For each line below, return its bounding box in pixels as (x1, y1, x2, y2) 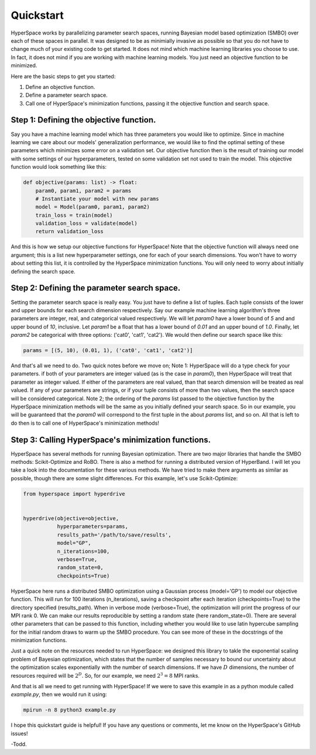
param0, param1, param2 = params (35, 187, 132, 194)
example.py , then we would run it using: (11, 691, 108, 698)
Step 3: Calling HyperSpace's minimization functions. (11, 435, 211, 445)
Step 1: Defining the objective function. (11, 115, 156, 125)
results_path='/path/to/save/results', (57, 531, 172, 538)
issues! (11, 730, 29, 737)
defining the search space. (11, 268, 75, 275)
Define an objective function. (25, 83, 95, 90)
